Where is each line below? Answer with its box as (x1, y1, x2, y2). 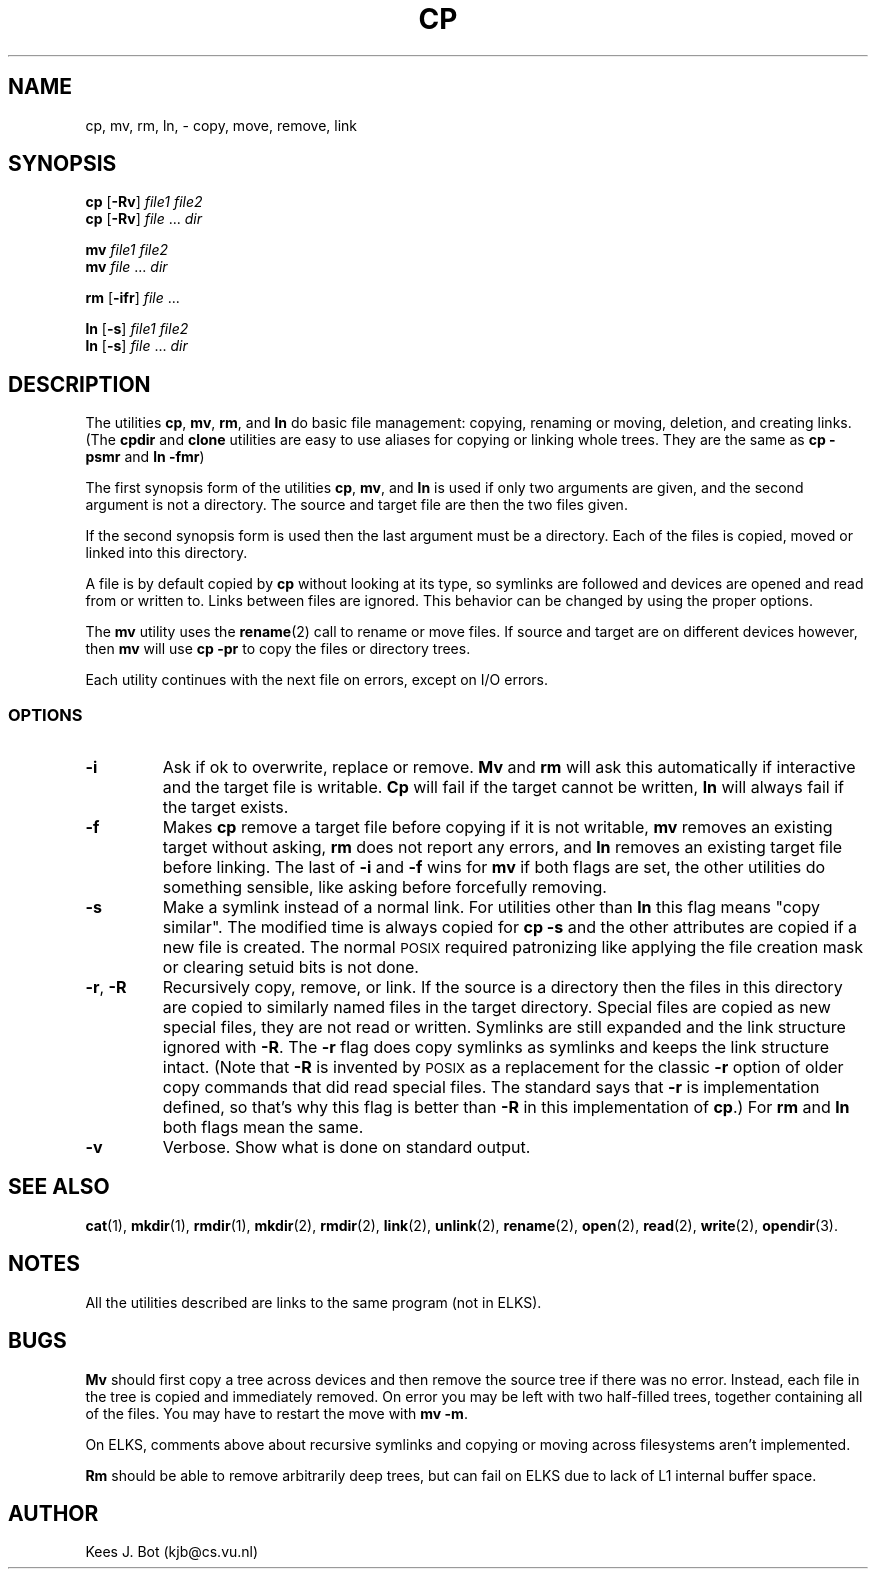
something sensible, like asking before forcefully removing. (162, 877, 607, 898)
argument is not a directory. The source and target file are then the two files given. (85, 496, 628, 514)
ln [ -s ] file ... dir (85, 337, 188, 355)
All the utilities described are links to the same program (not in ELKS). (85, 1293, 542, 1311)
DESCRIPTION (8, 371, 151, 397)
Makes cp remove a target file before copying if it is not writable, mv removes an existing (162, 817, 833, 838)
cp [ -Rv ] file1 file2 (85, 193, 203, 211)
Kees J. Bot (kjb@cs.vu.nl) (85, 1543, 259, 1561)
